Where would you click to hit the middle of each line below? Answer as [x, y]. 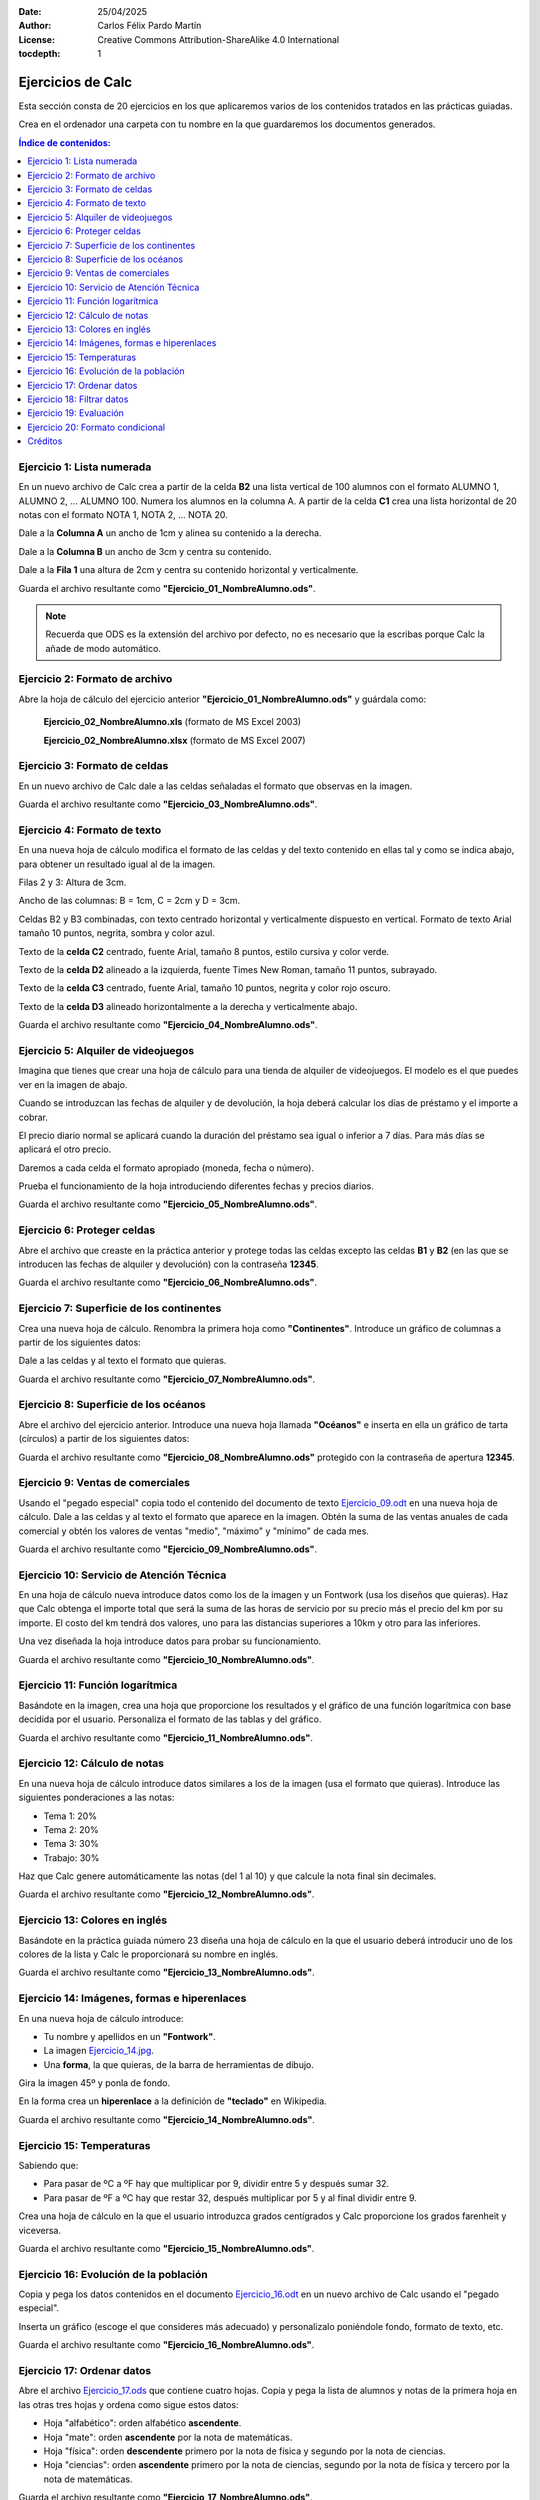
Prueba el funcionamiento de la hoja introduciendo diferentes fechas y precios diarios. [196, 1186]
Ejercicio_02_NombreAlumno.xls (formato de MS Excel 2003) [172, 722]
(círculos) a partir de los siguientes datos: [104, 1439]
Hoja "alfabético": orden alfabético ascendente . [142, 2423]
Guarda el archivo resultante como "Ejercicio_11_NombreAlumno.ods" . [166, 1737]
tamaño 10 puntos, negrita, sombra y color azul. [116, 933]
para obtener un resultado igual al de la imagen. [117, 864]
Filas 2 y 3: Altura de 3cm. [72, 882]
